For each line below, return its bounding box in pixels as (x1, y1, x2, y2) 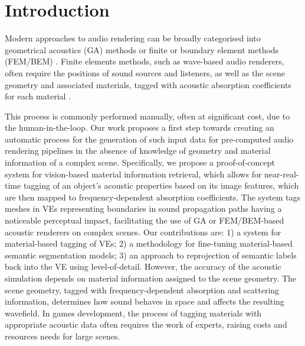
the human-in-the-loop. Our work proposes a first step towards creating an (5, 121, 274, 134)
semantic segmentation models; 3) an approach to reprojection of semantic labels (5, 248, 297, 261)
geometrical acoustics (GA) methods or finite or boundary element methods (5, 43, 279, 56)
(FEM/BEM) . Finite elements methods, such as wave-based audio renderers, (5, 55, 284, 67)
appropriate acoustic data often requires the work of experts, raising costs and (5, 318, 287, 331)
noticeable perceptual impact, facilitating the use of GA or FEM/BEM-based (5, 214, 284, 227)
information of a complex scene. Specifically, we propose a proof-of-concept (5, 156, 275, 169)
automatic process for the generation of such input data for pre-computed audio (5, 132, 294, 145)
